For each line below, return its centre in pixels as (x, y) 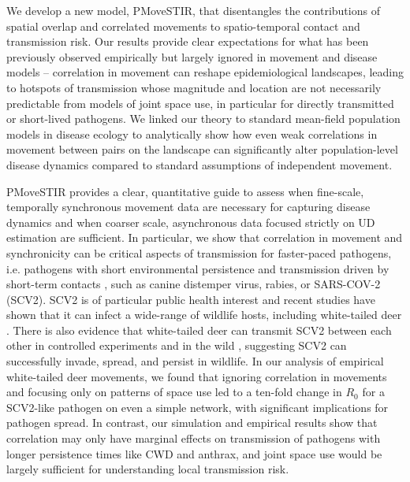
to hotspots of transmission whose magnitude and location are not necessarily (194, 87)
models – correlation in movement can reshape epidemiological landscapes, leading (205, 72)
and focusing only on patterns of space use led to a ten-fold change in (174, 392)
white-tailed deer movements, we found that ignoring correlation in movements (197, 376)
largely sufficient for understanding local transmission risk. (148, 469)
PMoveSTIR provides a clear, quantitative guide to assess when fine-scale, (185, 191)
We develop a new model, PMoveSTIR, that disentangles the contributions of (193, 10)
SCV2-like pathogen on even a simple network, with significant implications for (198, 407)
